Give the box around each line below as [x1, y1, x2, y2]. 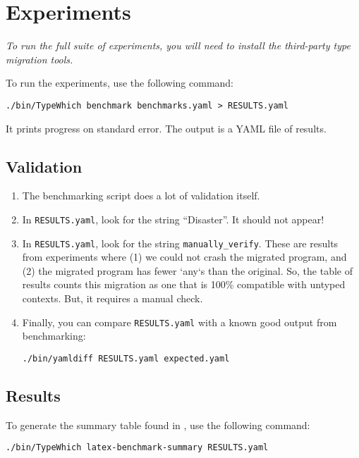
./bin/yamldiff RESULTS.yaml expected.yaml [22, 353, 230, 364]
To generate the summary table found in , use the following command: [6, 417, 310, 432]
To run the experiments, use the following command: [6, 75, 234, 90]
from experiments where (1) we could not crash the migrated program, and [22, 249, 347, 264]
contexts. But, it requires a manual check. [22, 291, 203, 306]
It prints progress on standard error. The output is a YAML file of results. [6, 120, 327, 135]
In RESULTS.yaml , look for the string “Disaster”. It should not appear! [22, 211, 324, 226]
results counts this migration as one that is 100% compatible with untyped [22, 277, 346, 292]
